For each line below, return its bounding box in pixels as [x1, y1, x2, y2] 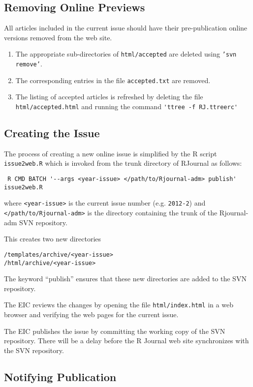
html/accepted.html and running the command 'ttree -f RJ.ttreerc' [15, 101, 238, 111]
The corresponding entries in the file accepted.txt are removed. [15, 75, 211, 85]
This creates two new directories [4, 234, 101, 244]
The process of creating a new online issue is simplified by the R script [4, 148, 217, 158]
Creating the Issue [4, 125, 100, 140]
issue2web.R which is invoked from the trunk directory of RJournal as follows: [4, 158, 242, 168]
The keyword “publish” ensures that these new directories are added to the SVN [4, 273, 247, 284]
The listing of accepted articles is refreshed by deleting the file [15, 91, 203, 102]
